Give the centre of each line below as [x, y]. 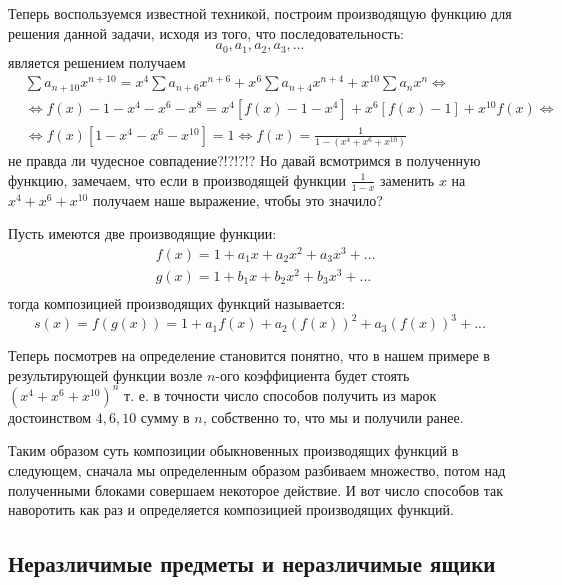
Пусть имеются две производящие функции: [142, 233]
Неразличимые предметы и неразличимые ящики [252, 563]
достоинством [50, 416]
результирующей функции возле [105, 374]
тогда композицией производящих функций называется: [177, 303]
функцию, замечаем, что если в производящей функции [177, 179]
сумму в [165, 416]
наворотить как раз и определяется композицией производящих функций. [231, 509]
